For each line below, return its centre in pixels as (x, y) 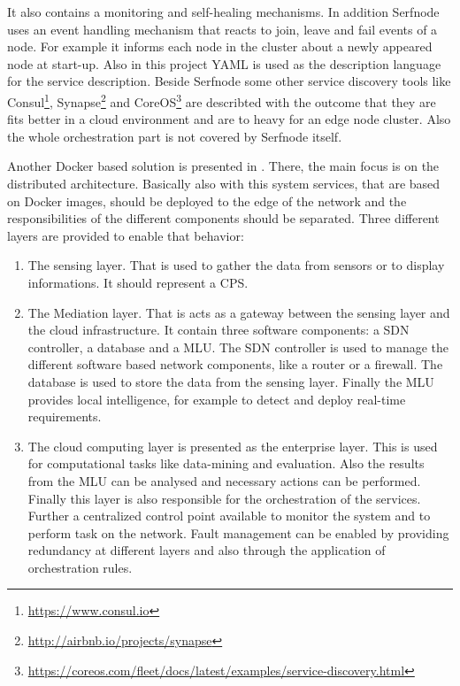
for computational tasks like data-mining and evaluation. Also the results (226, 463)
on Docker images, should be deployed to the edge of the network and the (207, 200)
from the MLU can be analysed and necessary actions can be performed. (224, 480)
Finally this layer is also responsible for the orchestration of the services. (224, 498)
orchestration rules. (80, 567)
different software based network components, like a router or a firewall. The (235, 364)
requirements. (65, 416)
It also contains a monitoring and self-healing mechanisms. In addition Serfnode (223, 12)
